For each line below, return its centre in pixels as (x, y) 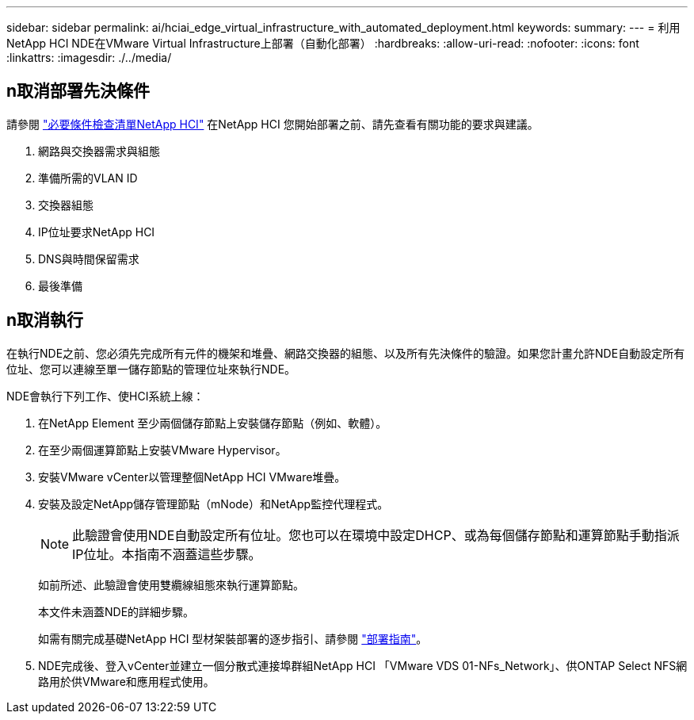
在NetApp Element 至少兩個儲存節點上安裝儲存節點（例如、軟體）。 (213, 423)
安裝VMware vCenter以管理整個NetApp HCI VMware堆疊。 (192, 477)
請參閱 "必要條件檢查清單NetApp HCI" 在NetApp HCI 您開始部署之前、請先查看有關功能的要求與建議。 (273, 124)
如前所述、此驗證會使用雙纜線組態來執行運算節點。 (171, 584)
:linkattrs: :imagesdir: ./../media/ (89, 57)
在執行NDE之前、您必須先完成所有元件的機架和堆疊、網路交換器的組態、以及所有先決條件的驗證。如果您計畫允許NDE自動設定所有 (346, 353)
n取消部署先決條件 (78, 91)
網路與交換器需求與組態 (99, 151)
